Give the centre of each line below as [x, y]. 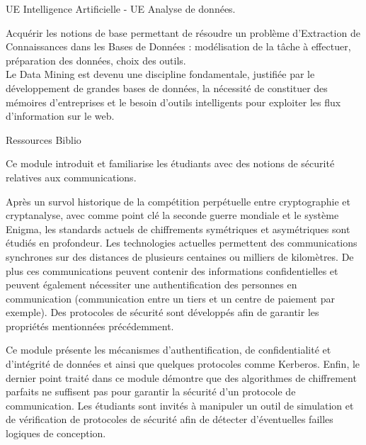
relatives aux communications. [71, 177]
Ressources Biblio [44, 139]
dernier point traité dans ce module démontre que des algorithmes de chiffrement [181, 377]
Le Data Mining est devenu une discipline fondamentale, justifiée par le [160, 74]
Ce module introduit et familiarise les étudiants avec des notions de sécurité [170, 163]
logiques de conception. [56, 433]
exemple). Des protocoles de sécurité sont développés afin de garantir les [162, 312]
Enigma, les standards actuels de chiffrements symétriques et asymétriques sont [178, 229]
